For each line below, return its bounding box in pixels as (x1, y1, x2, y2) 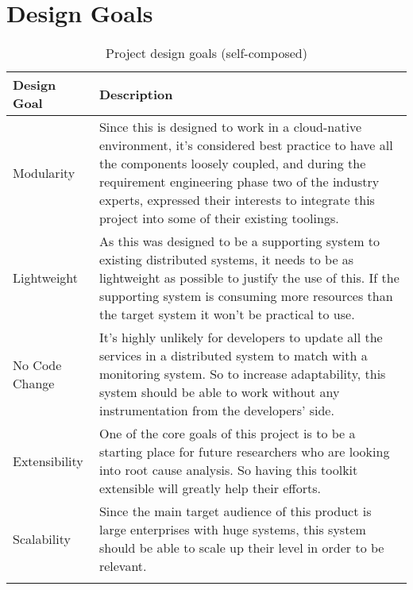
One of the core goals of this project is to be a (98, 424, 356, 443)
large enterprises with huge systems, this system (98, 520, 366, 539)
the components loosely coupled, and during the (98, 154, 366, 173)
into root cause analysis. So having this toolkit (98, 461, 358, 480)
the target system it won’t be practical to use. (98, 305, 355, 324)
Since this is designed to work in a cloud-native (98, 118, 362, 137)
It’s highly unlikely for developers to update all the (98, 328, 383, 347)
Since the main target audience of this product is (98, 502, 372, 521)
